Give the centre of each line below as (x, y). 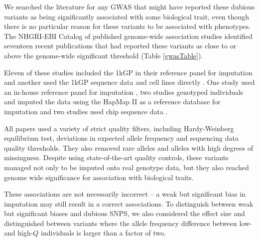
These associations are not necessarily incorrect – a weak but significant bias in (125, 194)
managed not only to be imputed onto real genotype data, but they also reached (127, 167)
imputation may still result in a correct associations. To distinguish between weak (129, 203)
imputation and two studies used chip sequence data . (86, 111)
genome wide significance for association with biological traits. (99, 177)
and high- (19, 233)
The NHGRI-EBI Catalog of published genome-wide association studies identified (128, 36)
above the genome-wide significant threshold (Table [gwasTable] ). (104, 55)
